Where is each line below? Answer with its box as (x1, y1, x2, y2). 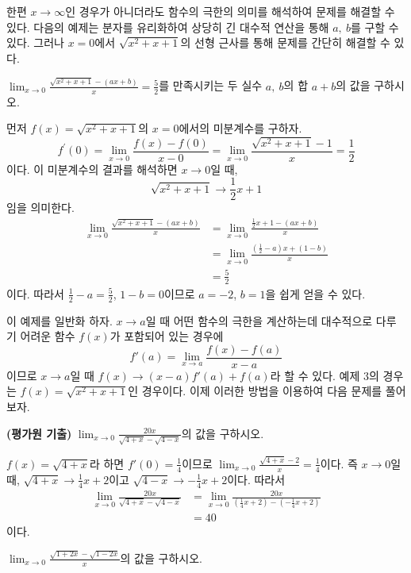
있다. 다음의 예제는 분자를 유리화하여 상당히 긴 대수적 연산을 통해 (6, 18, 329, 35)
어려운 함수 (20, 328, 75, 344)
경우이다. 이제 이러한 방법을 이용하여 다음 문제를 (141, 383, 382, 399)
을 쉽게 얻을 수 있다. (265, 285, 366, 302)
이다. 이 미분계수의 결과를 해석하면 (6, 160, 178, 177)
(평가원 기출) (6, 425, 72, 441)
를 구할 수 (350, 18, 399, 35)
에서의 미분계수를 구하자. (179, 120, 302, 137)
